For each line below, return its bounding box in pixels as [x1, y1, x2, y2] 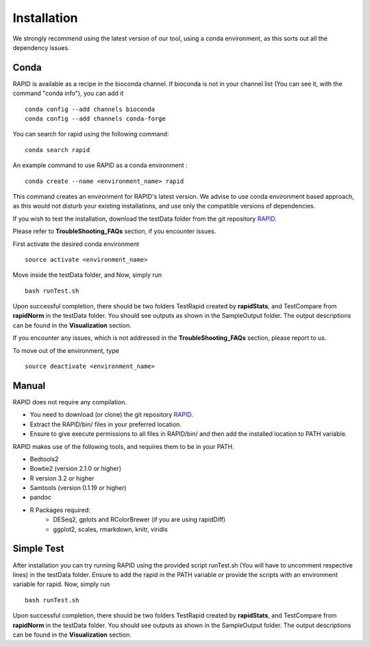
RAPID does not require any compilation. [12, 398, 127, 406]
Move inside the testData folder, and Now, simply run [12, 271, 162, 279]
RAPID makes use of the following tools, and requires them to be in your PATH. [12, 442, 234, 450]
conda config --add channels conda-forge [25, 115, 166, 123]
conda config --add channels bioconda [25, 105, 156, 113]
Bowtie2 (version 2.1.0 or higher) [29, 465, 122, 473]
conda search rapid [25, 146, 90, 154]
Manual [12, 380, 46, 391]
